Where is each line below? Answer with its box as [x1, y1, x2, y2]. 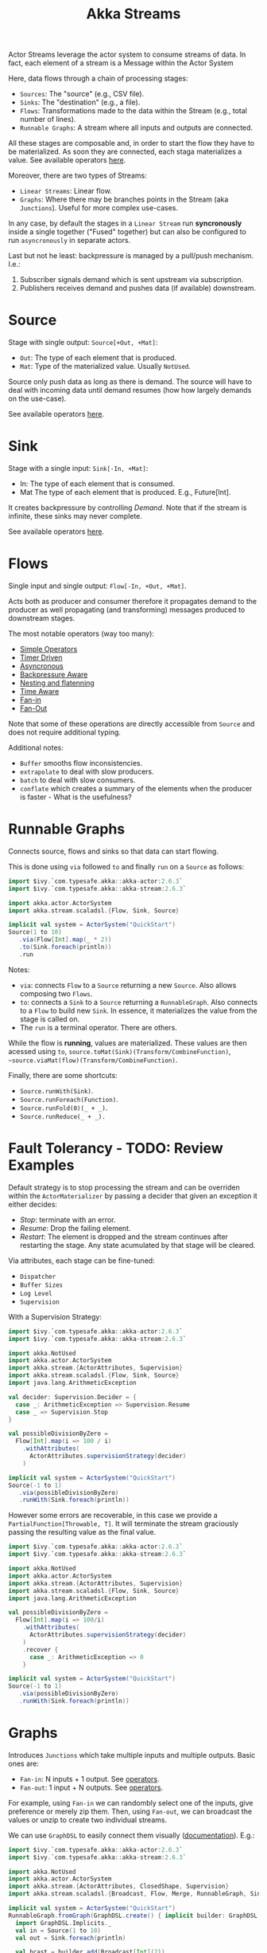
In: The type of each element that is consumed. [19, 479, 175, 488]
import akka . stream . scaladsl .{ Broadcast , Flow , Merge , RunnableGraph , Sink [8, 1890, 265, 1898]
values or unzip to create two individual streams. [8, 1814, 168, 1825]
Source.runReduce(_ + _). [19, 1112, 106, 1120]
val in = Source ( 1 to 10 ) [15, 1926, 102, 1935]
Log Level [19, 1289, 53, 1297]
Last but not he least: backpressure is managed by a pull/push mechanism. [8, 251, 254, 261]
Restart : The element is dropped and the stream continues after [19, 1232, 229, 1241]
